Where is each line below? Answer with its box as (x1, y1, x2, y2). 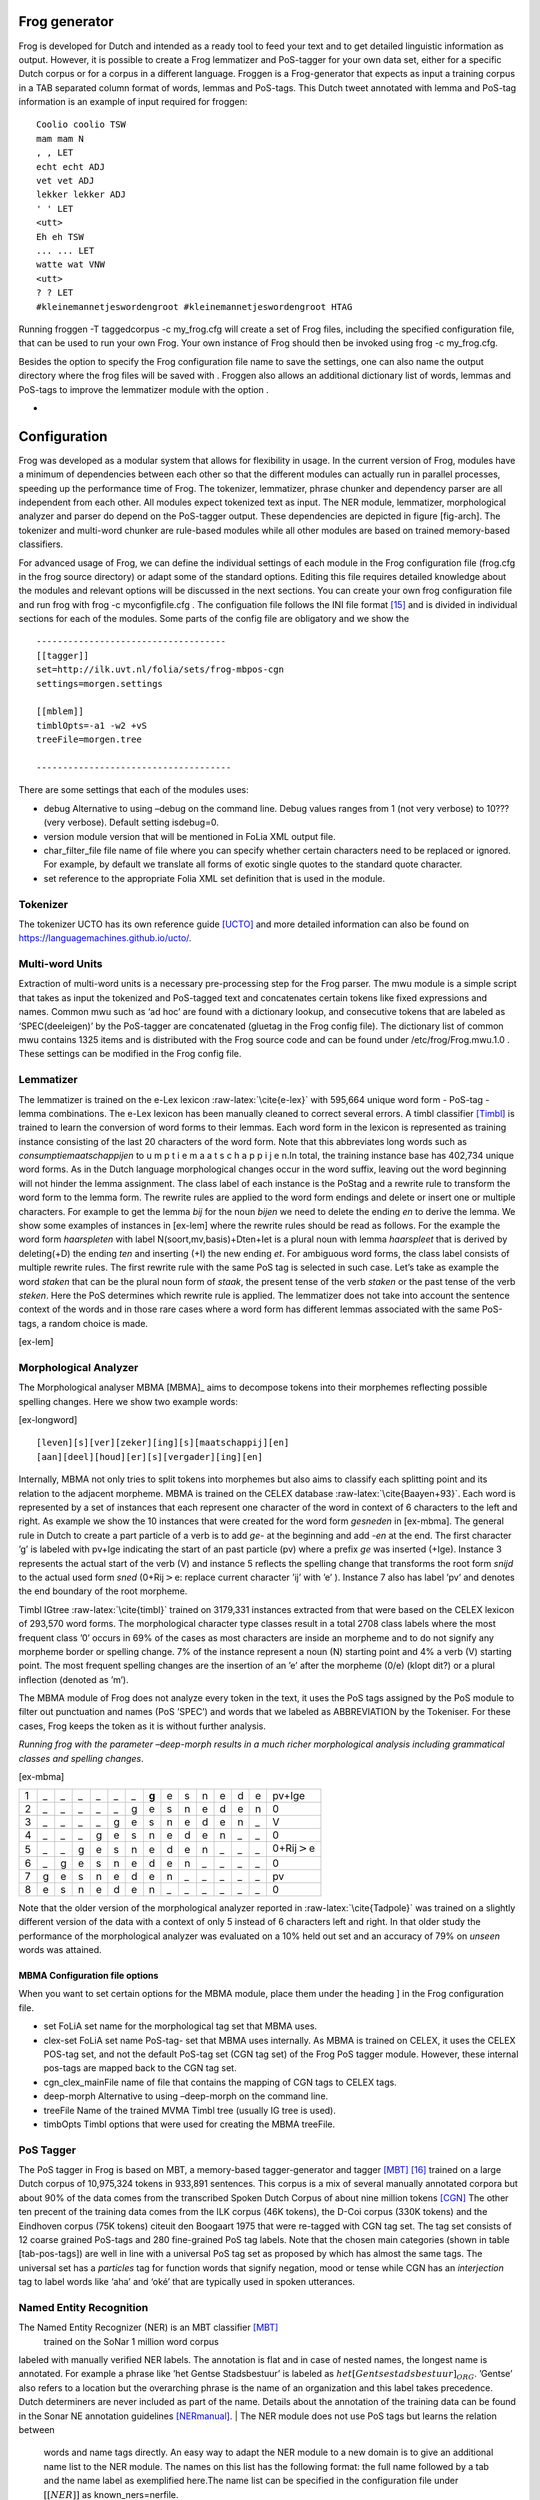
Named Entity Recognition (18, 2300, 149, 2314)
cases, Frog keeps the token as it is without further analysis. (18, 1720, 267, 1732)
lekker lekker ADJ (36, 189, 127, 200)
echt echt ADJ (36, 161, 105, 172)
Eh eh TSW (36, 231, 84, 242)
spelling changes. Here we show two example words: (18, 1395, 239, 1407)
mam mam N (36, 133, 84, 144)
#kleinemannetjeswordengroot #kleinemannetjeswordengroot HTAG (36, 301, 353, 312)
